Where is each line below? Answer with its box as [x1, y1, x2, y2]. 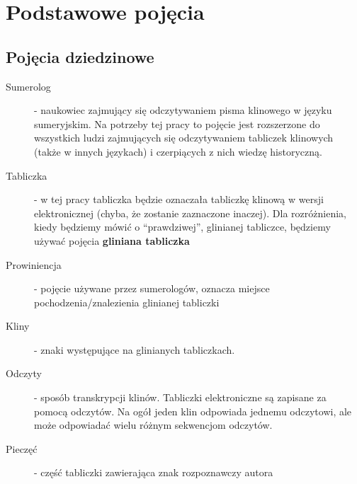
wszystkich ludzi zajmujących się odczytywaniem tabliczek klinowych [34, 130, 334, 145]
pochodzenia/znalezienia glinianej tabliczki [34, 294, 220, 309]
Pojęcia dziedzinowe [6, 45, 154, 67]
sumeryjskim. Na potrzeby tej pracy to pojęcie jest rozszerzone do [34, 116, 320, 131]
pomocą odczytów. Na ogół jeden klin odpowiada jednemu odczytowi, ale [34, 403, 352, 418]
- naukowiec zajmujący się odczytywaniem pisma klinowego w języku [34, 103, 332, 117]
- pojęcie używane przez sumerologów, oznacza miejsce [34, 281, 270, 296]
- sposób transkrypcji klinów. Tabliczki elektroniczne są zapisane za [34, 390, 327, 405]
